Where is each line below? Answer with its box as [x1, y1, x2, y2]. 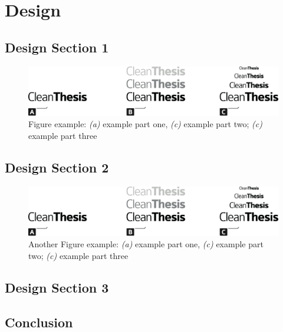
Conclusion [5, 313, 73, 331]
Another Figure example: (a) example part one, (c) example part [28, 238, 264, 250]
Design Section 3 [5, 278, 109, 296]
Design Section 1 [5, 38, 109, 56]
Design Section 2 [5, 158, 109, 176]
